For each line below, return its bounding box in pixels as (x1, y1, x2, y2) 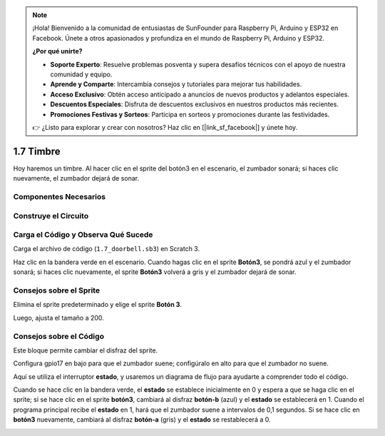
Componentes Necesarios (13, 191, 106, 201)
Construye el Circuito (13, 211, 89, 220)
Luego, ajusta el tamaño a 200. (13, 313, 105, 322)
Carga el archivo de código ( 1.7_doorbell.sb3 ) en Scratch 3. (13, 245, 200, 253)
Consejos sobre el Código (13, 331, 105, 341)
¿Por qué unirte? (32, 47, 83, 56)
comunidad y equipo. (50, 70, 113, 78)
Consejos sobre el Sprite (13, 285, 100, 295)
